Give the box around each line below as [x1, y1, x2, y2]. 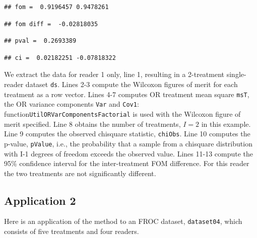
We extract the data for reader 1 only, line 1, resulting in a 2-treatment [4, 69, 225, 80]
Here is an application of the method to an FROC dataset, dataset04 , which [4, 216, 242, 226]
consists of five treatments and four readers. [4, 226, 139, 236]
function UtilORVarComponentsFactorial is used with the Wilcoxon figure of [4, 108, 241, 119]
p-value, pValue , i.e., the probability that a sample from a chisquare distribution [4, 138, 252, 148]
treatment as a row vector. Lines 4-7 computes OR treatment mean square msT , [4, 89, 249, 99]
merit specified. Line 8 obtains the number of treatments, [4, 118, 181, 129]
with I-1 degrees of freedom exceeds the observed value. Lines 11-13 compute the [4, 148, 253, 158]
